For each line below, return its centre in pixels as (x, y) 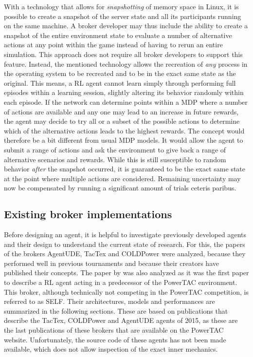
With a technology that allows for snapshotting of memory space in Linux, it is (121, 6)
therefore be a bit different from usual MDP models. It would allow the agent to (124, 140)
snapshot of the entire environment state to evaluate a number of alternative (118, 35)
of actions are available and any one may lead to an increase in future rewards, (121, 111)
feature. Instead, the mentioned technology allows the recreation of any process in (126, 64)
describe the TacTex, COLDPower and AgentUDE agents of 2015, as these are (121, 320)
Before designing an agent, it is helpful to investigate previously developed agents (125, 235)
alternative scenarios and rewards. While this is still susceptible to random (115, 159)
